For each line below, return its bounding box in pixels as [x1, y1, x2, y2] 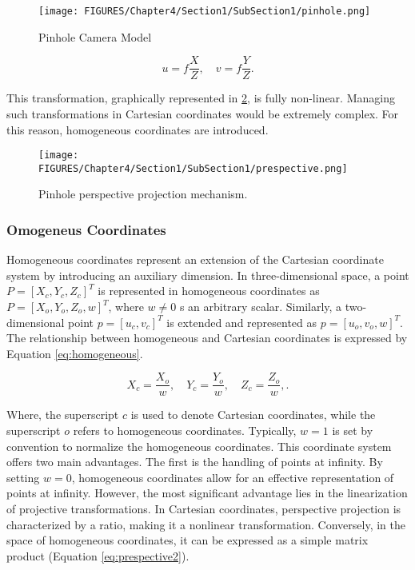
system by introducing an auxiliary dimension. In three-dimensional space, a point [6, 266, 409, 283]
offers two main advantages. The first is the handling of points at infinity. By [6, 453, 383, 470]
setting [6, 468, 40, 485]
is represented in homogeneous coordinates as [98, 282, 320, 299]
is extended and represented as [166, 313, 317, 330]
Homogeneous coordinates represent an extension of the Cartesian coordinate [6, 251, 384, 268]
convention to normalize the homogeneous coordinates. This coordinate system [6, 437, 392, 454]
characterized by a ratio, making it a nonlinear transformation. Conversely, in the [6, 516, 406, 532]
